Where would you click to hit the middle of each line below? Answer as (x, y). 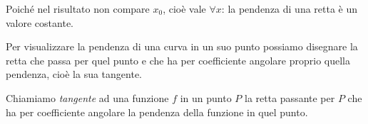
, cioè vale (184, 9)
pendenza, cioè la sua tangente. (74, 74)
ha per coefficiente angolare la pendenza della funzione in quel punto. (157, 112)
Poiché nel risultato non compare (78, 9)
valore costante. (40, 22)
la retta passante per (290, 97)
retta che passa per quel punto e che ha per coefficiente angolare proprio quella (178, 60)
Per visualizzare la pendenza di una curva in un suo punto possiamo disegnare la (182, 46)
